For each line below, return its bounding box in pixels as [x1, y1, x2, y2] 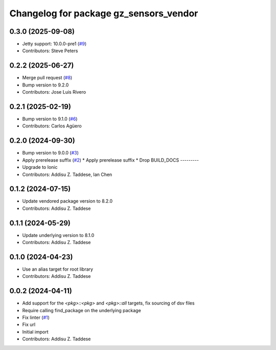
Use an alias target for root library [22, 266, 94, 272]
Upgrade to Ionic [22, 164, 58, 170]
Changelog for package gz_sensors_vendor [9, 8, 198, 19]
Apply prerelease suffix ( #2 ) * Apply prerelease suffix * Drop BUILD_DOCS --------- [22, 157, 199, 163]
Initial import [22, 329, 49, 335]
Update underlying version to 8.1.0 [22, 232, 95, 238]
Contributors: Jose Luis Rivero [22, 89, 86, 95]
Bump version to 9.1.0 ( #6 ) [22, 116, 78, 122]
